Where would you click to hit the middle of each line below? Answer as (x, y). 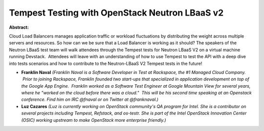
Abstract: (19, 27)
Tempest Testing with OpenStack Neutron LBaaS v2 (116, 13)
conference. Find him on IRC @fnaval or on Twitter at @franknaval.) (90, 99)
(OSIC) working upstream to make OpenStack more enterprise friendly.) (94, 120)
